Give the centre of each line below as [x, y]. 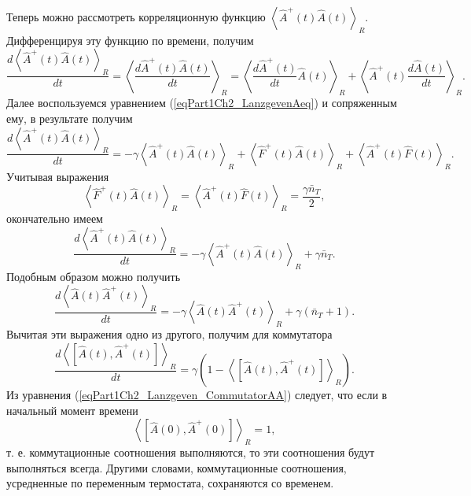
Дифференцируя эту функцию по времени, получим [130, 40]
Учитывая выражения [58, 176]
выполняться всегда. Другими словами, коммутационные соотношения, [177, 467]
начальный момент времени [72, 410]
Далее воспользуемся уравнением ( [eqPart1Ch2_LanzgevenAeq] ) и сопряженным [202, 103]
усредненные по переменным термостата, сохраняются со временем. [170, 483]
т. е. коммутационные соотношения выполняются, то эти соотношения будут [191, 452]
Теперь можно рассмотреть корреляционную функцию [136, 17]
